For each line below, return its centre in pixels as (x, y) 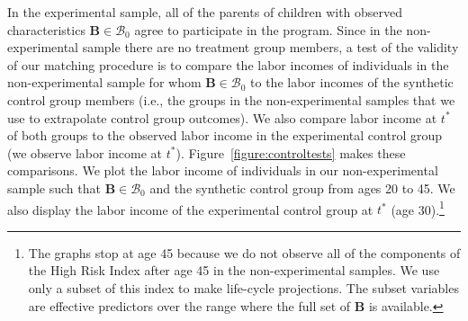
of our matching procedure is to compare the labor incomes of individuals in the (228, 64)
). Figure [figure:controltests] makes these (291, 152)
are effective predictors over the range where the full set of (189, 305)
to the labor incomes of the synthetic (352, 82)
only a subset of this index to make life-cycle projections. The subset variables (243, 287)
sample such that (54, 187)
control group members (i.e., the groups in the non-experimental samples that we (231, 99)
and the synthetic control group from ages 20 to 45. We (302, 187)
